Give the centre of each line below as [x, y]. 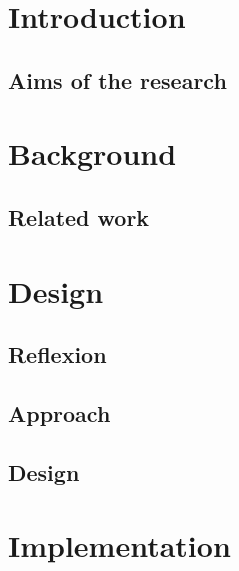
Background [92, 153]
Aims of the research [117, 79]
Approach [59, 412]
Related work [79, 216]
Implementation [119, 545]
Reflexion [57, 354]
